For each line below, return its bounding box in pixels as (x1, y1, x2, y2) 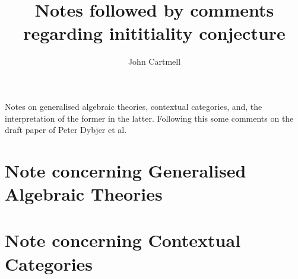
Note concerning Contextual (5, 228, 241, 252)
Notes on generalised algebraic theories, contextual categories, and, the (5, 100, 262, 112)
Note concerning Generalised (5, 158, 246, 182)
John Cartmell (128, 55, 181, 68)
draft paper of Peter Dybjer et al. (5, 123, 127, 136)
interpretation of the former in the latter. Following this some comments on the (5, 112, 294, 124)
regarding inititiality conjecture (23, 21, 286, 45)
